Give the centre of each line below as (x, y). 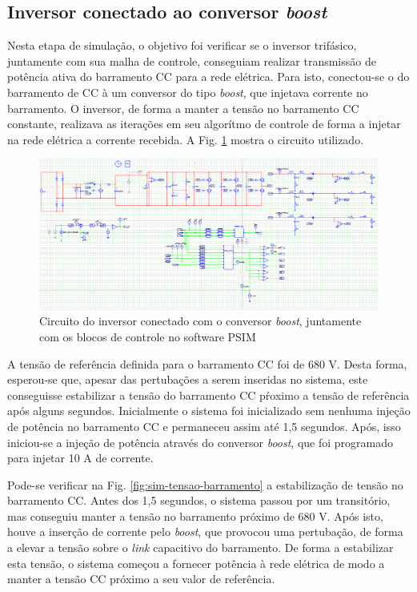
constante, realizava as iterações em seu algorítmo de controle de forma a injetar (204, 124)
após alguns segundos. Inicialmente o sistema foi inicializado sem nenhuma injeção (209, 411)
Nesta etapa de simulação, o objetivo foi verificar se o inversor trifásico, (182, 45)
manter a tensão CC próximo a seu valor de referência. (141, 579)
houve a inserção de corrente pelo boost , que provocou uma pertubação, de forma (205, 532)
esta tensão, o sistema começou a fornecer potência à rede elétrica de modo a (196, 563)
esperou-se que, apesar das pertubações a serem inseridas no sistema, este (188, 379)
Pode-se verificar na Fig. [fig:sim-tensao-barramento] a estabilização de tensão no (205, 484)
